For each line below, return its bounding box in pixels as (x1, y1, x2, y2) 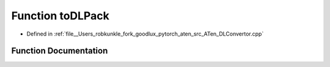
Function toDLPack (11, 9, 109, 22)
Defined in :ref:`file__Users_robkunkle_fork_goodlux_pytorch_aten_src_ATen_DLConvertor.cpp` (26, 30, 264, 37)
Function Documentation (11, 46, 108, 56)
